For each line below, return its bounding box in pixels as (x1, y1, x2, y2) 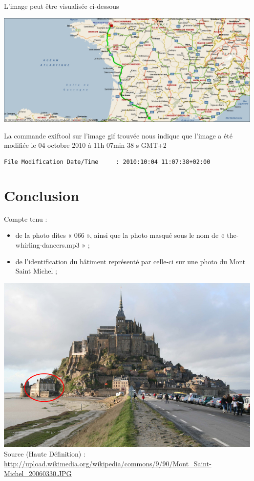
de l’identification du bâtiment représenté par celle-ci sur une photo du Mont (15, 256, 246, 266)
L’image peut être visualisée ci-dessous (4, 1, 119, 11)
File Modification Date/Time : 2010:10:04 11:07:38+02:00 (4, 159, 211, 165)
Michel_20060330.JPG (4, 468, 72, 478)
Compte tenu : (4, 213, 47, 224)
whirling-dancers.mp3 (15, 239, 80, 250)
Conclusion (4, 185, 80, 205)
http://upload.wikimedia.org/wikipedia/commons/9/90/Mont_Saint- (4, 458, 212, 469)
